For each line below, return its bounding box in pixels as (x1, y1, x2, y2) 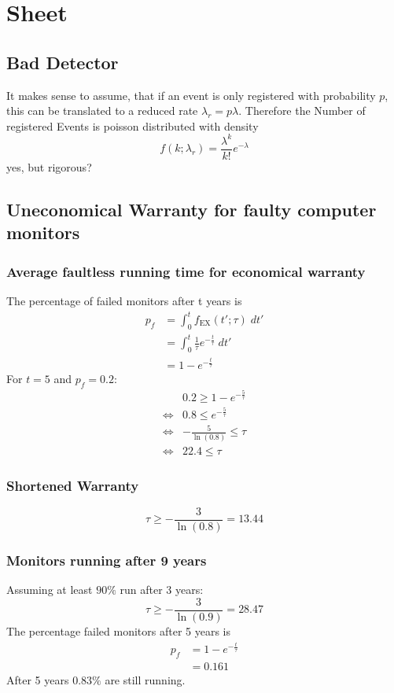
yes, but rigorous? (6, 158, 92, 175)
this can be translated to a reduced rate (6, 102, 198, 119)
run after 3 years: (120, 581, 204, 598)
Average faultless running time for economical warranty (6, 261, 366, 281)
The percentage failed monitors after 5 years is (6, 622, 231, 639)
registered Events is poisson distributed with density (6, 117, 259, 134)
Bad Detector (6, 50, 119, 74)
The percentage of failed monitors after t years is (6, 292, 242, 308)
